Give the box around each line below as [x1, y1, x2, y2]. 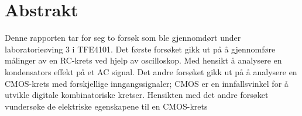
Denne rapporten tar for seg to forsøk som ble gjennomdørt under [5, 31, 241, 44]
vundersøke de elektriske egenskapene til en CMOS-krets [5, 100, 208, 112]
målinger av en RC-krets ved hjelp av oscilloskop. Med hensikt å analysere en [5, 54, 282, 66]
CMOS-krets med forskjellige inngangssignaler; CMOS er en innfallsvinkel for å [5, 77, 289, 89]
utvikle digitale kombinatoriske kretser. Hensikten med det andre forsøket [5, 89, 269, 101]
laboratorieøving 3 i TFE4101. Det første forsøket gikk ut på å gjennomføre [5, 43, 276, 55]
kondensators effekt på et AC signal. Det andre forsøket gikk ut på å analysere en [5, 65, 297, 78]
